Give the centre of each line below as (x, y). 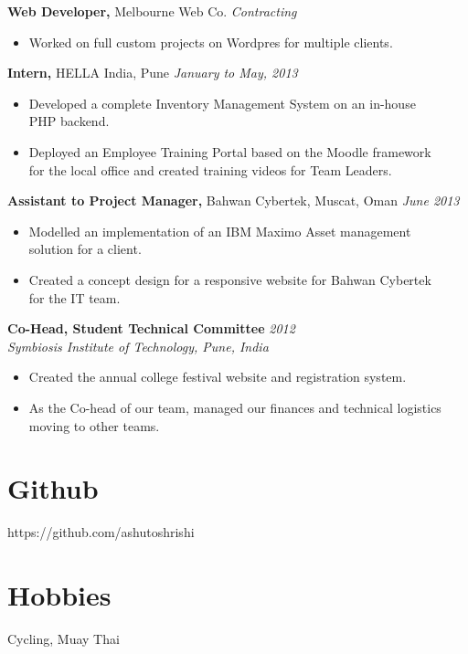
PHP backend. (69, 121)
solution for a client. (85, 249)
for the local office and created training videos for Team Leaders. (210, 169)
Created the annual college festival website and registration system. (218, 377)
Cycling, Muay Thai (64, 638)
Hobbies (59, 595)
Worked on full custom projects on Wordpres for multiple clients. (211, 42)
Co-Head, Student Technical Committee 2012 (151, 328)
